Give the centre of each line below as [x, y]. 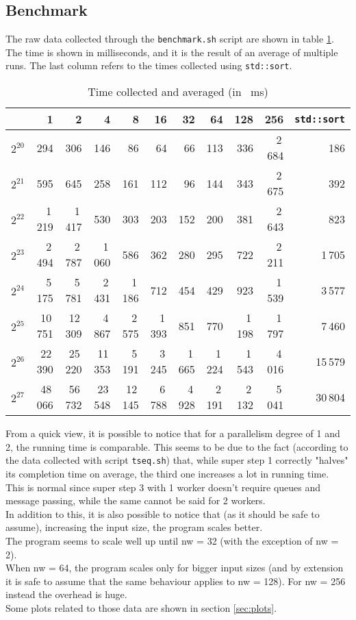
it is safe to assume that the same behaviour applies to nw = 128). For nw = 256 [176, 581]
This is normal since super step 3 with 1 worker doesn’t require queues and [163, 487]
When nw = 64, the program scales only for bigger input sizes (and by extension [175, 568]
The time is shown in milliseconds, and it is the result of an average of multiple [172, 52]
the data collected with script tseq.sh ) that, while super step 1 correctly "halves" [177, 460]
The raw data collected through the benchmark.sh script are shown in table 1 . [170, 39]
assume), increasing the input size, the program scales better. [134, 527]
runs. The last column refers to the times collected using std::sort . [149, 65]
